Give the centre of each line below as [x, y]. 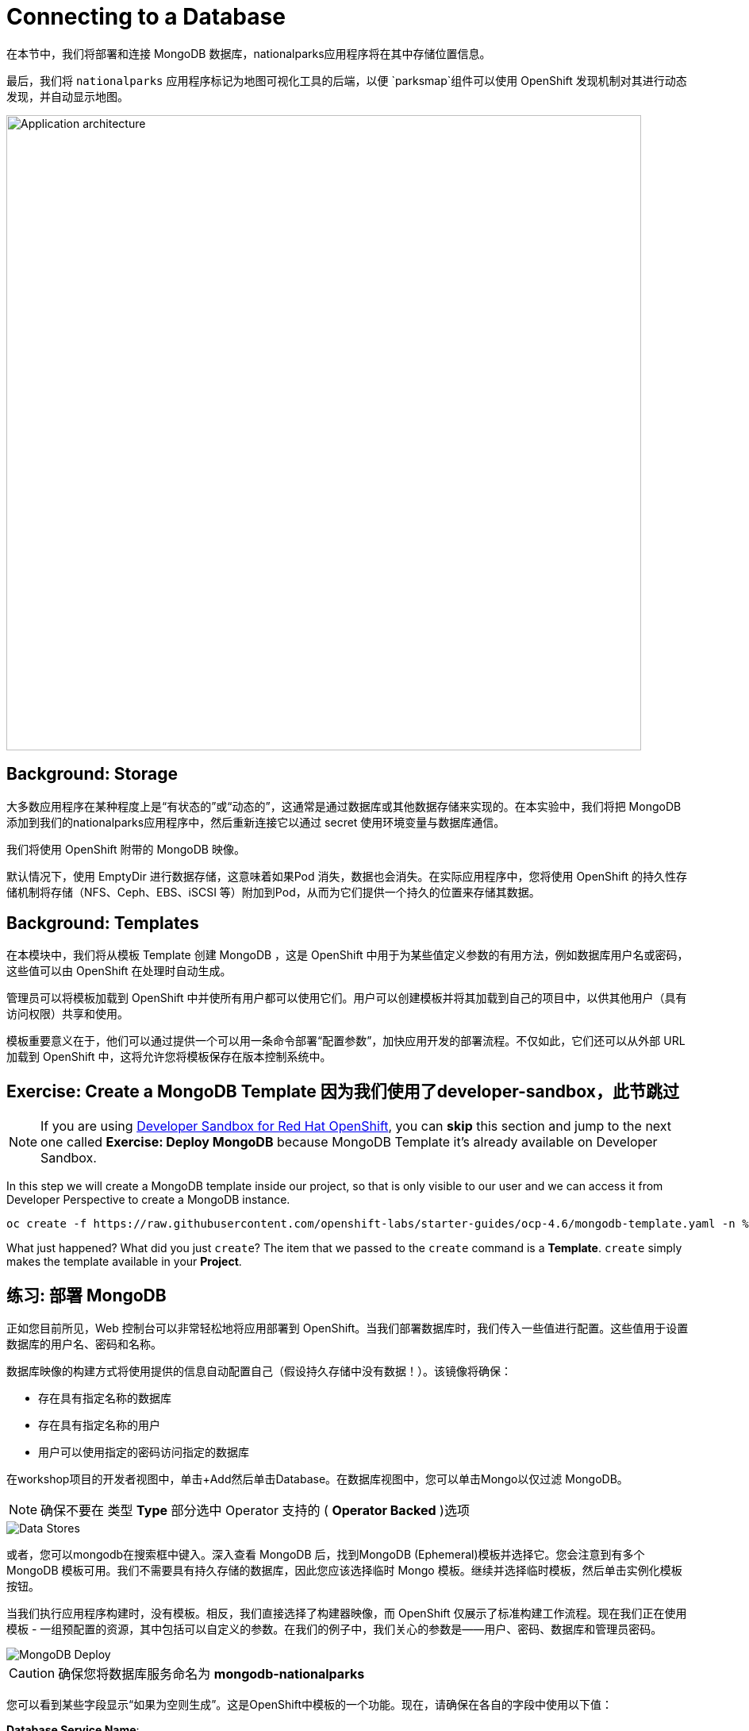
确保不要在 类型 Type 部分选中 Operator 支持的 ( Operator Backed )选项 [255, 1511]
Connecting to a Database [146, 17]
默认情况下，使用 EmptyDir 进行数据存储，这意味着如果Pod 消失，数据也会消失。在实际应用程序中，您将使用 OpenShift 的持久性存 [347, 876]
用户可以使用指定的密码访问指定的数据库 [144, 1452]
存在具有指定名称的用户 [99, 1425]
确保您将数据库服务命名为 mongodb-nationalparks [211, 1674]
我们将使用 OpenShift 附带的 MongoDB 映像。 [126, 849]
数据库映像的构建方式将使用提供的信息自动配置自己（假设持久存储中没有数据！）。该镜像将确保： [259, 1371]
